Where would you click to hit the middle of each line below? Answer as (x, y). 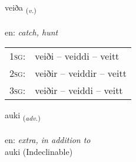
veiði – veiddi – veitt (77, 56)
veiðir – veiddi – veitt (79, 90)
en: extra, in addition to (48, 140)
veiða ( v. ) (21, 8)
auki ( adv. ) (23, 116)
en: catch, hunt (31, 32)
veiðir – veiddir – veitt (81, 73)
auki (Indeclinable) (39, 151)
